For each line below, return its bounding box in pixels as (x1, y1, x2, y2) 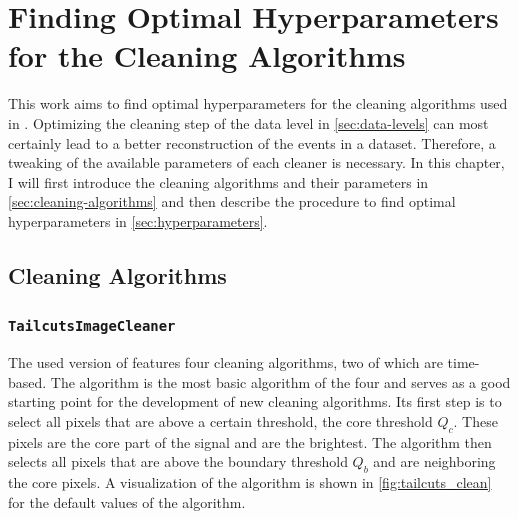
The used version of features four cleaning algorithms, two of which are (8, 352, 443, 373)
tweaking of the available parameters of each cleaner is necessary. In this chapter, (8, 152, 505, 173)
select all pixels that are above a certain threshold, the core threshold (8, 410, 433, 431)
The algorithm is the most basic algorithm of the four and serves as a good (50, 371, 511, 392)
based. (8, 371, 47, 392)
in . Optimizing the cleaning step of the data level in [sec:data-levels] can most (8, 112, 489, 133)
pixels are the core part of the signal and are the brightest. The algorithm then (8, 431, 492, 452)
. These (453, 410, 498, 431)
